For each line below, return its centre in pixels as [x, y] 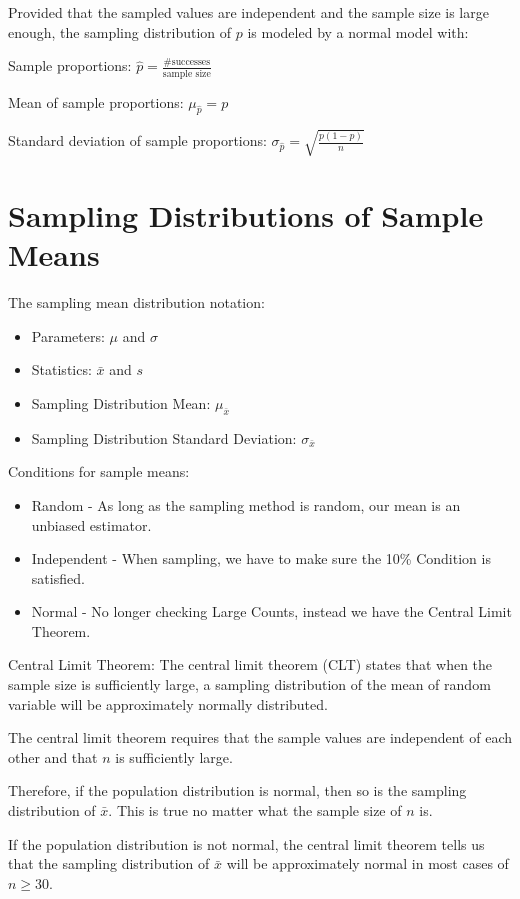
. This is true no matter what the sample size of [255, 810]
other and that [53, 756]
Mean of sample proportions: [96, 101]
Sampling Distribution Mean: [121, 402]
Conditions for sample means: [99, 471]
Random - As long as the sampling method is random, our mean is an [246, 504]
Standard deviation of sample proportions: [137, 140]
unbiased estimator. [91, 524]
